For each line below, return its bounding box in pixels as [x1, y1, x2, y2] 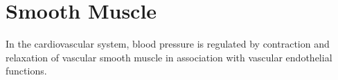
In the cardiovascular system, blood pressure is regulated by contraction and [6, 37, 330, 51]
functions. [6, 63, 47, 78]
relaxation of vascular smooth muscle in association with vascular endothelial [6, 50, 332, 64]
